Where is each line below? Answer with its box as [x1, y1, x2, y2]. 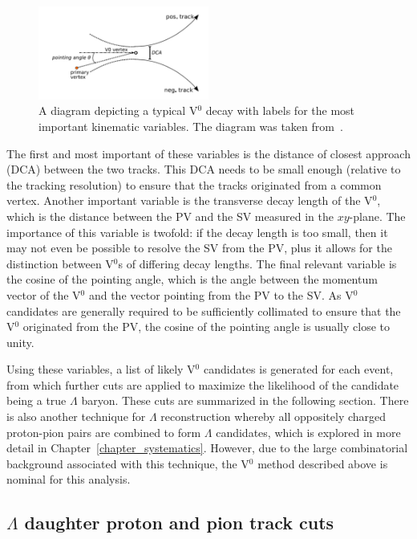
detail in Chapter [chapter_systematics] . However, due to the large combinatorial [6, 439, 408, 456]
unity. [6, 333, 34, 350]
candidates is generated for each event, [203, 361, 394, 378]
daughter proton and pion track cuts [24, 510, 334, 535]
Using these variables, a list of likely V [6, 361, 196, 378]
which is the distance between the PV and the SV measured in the [6, 207, 334, 224]
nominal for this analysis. [6, 471, 131, 488]
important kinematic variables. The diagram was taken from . [38, 117, 343, 134]
